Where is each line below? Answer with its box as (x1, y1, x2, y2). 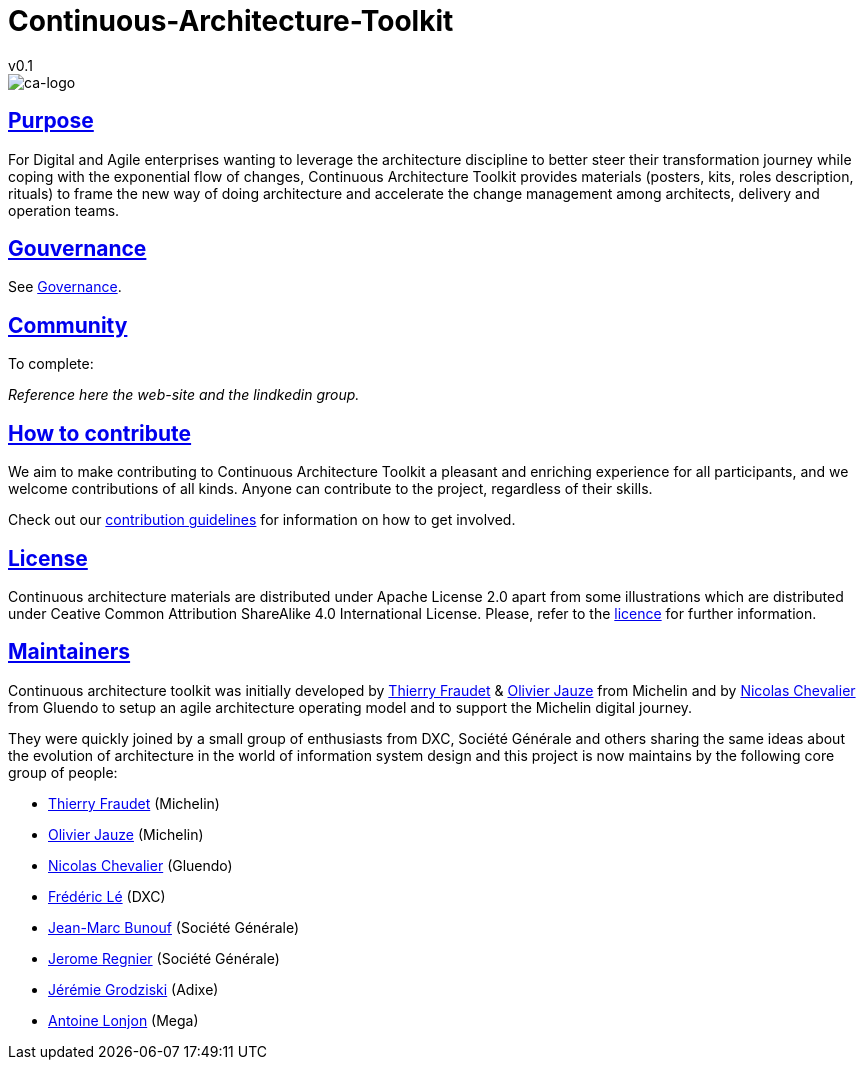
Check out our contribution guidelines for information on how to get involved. (8, 511, 516, 529)
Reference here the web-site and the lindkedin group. (8, 386, 360, 404)
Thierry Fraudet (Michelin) (48, 794, 220, 812)
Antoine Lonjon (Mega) (48, 1011, 199, 1029)
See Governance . (8, 278, 122, 296)
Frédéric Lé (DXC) (48, 887, 166, 905)
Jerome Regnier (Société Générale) (48, 949, 280, 967)
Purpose (8, 108, 94, 134)
